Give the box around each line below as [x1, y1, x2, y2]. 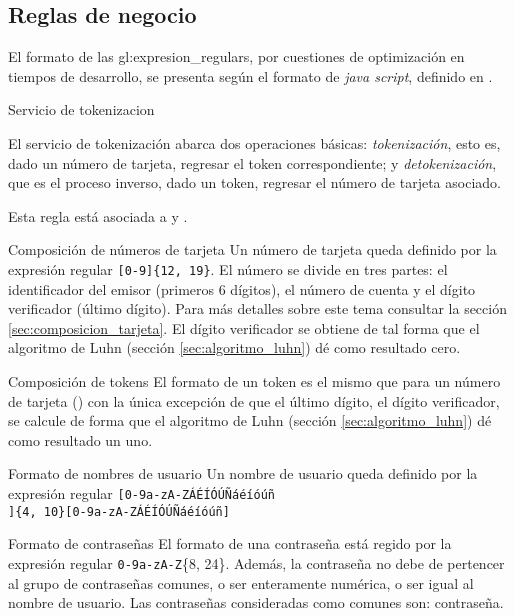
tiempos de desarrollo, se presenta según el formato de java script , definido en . [8, 65, 493, 86]
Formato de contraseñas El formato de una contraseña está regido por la [8, 533, 452, 554]
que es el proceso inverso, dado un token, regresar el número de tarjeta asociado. [8, 172, 501, 193]
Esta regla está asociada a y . [8, 205, 188, 226]
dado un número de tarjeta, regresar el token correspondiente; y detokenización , [8, 152, 497, 173]
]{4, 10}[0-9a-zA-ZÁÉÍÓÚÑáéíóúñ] [8, 504, 230, 519]
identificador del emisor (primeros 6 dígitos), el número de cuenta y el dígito [8, 278, 476, 299]
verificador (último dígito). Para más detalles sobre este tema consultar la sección [8, 298, 507, 319]
